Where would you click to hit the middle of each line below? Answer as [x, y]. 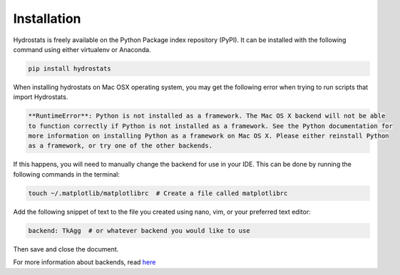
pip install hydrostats [70, 68]
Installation [47, 19]
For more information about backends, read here [84, 262]
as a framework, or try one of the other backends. [120, 146]
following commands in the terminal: [67, 174]
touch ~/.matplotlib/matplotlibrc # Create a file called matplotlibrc [158, 193]
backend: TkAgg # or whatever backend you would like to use [139, 230]
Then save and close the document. [66, 249]
